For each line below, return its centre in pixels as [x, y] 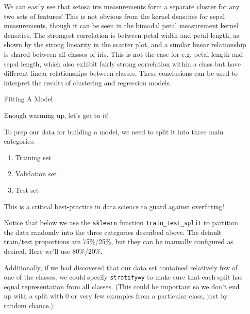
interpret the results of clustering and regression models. [88, 82]
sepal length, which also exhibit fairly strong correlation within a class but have [122, 63]
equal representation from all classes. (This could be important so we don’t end [122, 286]
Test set [27, 190]
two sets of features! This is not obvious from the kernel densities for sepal [115, 16]
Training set [33, 157]
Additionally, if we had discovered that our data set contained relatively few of [121, 267]
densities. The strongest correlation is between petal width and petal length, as [122, 35]
